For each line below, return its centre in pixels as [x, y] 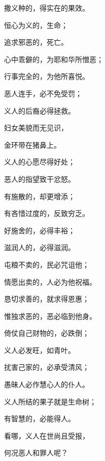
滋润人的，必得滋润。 [40, 247]
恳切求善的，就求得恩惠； [47, 299]
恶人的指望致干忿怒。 [40, 179]
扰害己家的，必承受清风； [47, 367]
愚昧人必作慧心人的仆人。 [47, 384]
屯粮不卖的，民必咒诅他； [47, 264]
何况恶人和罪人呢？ [36, 453]
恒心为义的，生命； [36, 25]
